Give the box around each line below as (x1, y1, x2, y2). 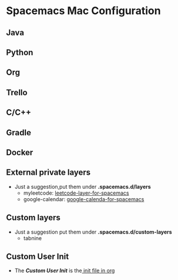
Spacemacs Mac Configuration (6, 4, 161, 18)
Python (6, 47, 33, 57)
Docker (6, 147, 33, 157)
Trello (6, 87, 28, 98)
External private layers (6, 168, 91, 178)
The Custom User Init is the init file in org (14, 267, 115, 274)
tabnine (23, 234, 42, 242)
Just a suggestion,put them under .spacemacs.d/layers (14, 183, 151, 190)
